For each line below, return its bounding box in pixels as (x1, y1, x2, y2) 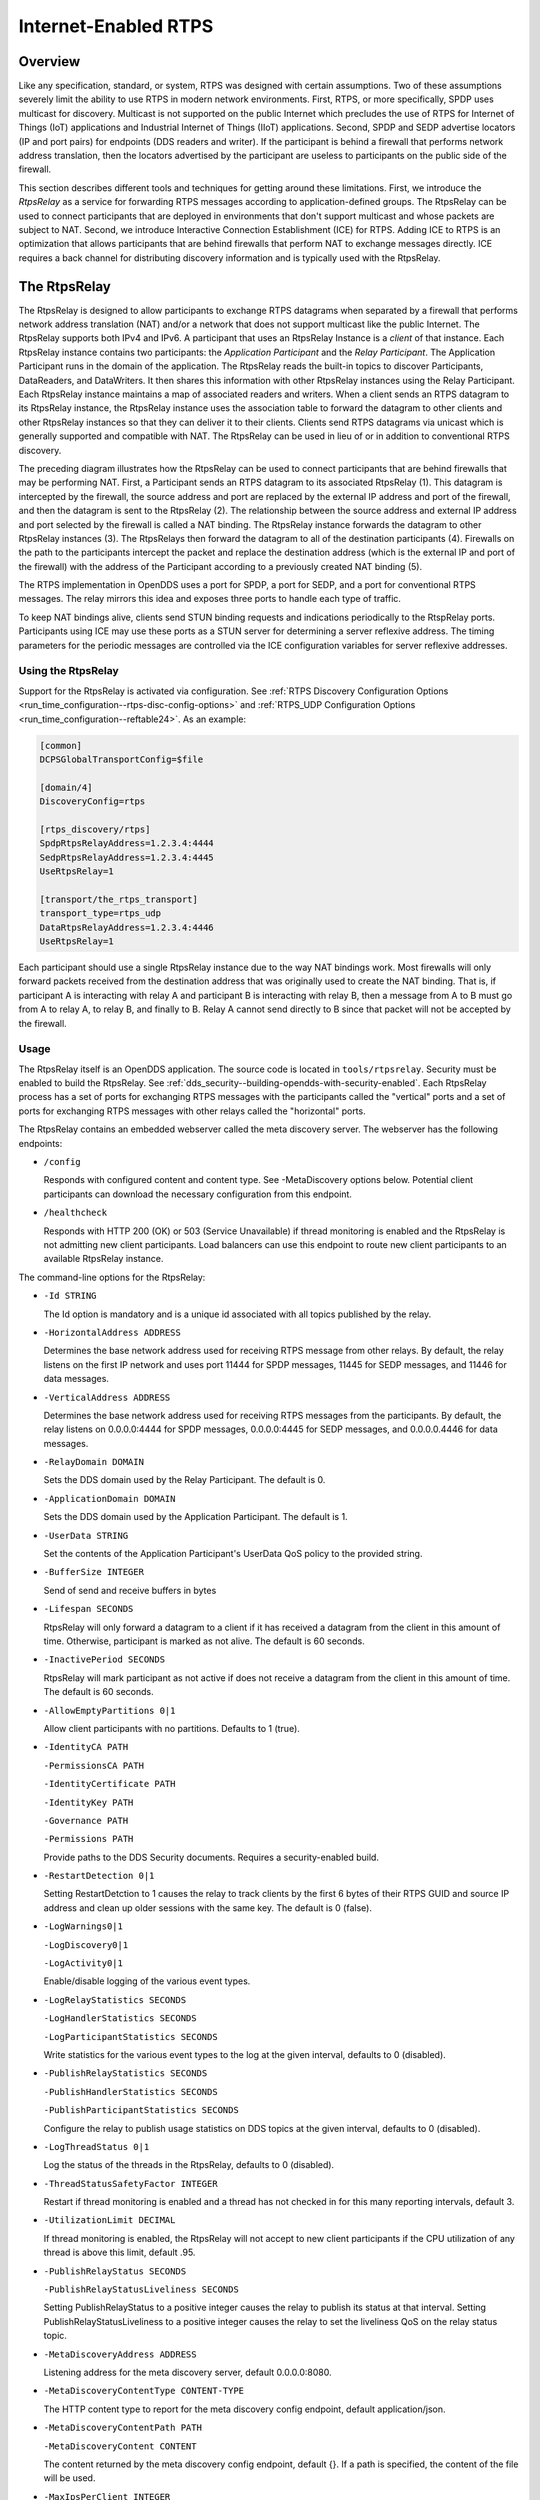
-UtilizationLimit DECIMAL (43, 2215, 176, 2226)
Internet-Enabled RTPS (18, 15, 214, 37)
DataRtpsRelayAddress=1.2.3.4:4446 (39, 921, 214, 933)
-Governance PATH (43, 1815, 129, 1826)
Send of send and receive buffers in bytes (43, 1584, 217, 1596)
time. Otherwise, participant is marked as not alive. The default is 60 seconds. (43, 1635, 365, 1647)
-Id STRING (43, 1290, 97, 1302)
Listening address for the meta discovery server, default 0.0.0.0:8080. (43, 2366, 332, 2378)
